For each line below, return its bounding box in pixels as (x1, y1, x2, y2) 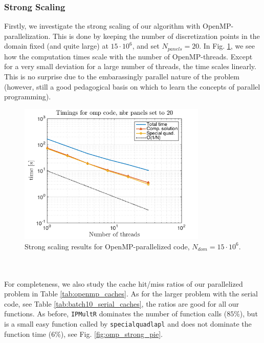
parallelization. (4, 30, 51, 41)
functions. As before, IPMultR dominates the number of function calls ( (4, 308, 227, 319)
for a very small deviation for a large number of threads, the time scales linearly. (4, 61, 256, 72)
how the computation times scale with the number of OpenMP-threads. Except (4, 51, 253, 61)
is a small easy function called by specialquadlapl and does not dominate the (4, 318, 252, 329)
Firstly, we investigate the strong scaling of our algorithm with (4, 20, 201, 31)
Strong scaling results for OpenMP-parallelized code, (25, 241, 190, 251)
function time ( (4, 328, 52, 339)
